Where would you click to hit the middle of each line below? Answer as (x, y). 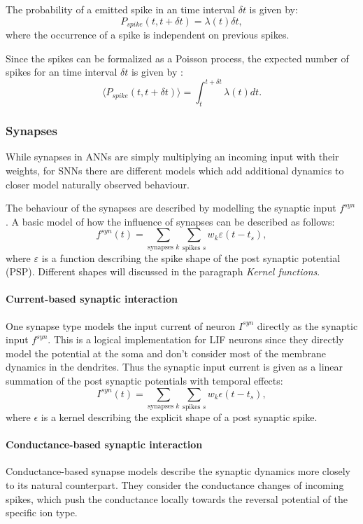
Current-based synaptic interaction (92, 299)
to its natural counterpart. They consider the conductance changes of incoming (175, 484)
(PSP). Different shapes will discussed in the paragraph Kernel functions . (163, 271)
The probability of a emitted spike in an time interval (120, 9)
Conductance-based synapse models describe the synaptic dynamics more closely (178, 471)
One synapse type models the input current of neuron (121, 325)
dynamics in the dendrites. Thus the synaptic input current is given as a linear (175, 367)
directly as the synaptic (307, 325)
